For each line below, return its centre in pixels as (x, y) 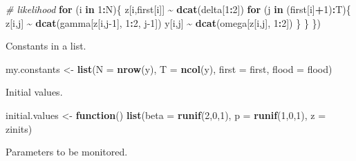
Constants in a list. (46, 46)
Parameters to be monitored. (67, 152)
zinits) (19, 128)
